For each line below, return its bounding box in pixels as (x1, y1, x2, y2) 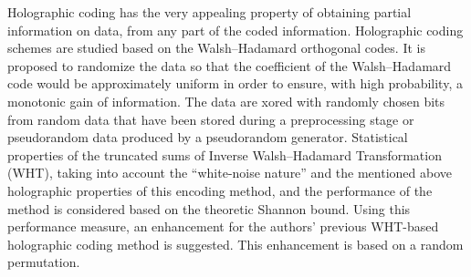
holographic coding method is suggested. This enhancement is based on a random (7, 234, 464, 253)
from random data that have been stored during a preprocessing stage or (7, 109, 414, 128)
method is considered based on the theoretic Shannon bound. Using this (7, 199, 411, 218)
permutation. (7, 252, 80, 272)
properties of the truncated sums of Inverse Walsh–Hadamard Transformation (7, 145, 442, 164)
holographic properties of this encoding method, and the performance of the (7, 180, 433, 200)
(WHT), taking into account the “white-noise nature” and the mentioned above (7, 163, 453, 182)
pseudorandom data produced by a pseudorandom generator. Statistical (7, 128, 408, 147)
